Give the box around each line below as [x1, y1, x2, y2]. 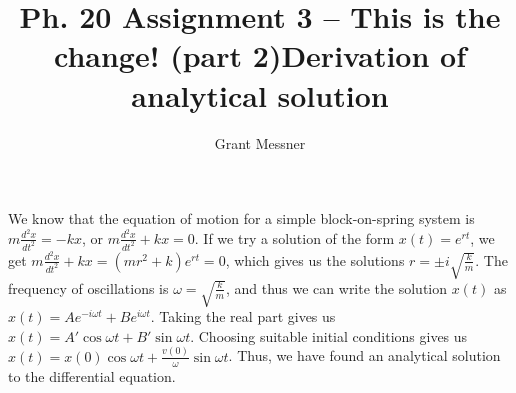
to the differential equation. [8, 365, 176, 386]
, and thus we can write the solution [225, 277, 448, 298]
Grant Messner [214, 132, 306, 153]
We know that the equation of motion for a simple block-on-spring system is [8, 208, 475, 229]
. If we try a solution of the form [194, 227, 395, 248]
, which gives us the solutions [225, 249, 405, 270]
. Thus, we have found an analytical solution [228, 345, 501, 366]
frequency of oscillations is [8, 277, 169, 298]
